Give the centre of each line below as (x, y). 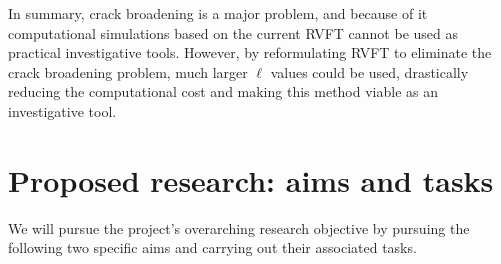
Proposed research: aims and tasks (251, 179)
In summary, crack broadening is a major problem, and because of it (218, 13)
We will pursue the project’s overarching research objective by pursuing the (239, 227)
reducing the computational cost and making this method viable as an (223, 91)
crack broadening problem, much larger (128, 71)
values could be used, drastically (369, 71)
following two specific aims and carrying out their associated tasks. (212, 247)
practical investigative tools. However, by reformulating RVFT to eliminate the (250, 52)
